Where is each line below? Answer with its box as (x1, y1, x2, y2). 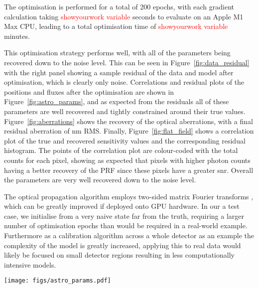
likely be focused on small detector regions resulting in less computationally (4, 250, 235, 260)
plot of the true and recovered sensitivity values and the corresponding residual (4, 135, 246, 145)
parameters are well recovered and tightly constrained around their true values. (4, 106, 246, 116)
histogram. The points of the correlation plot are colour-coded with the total (4, 145, 238, 155)
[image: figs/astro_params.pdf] (4, 277, 111, 285)
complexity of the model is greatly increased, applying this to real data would (4, 240, 241, 250)
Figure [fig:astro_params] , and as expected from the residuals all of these (4, 96, 229, 107)
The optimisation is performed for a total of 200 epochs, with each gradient (4, 1, 234, 11)
